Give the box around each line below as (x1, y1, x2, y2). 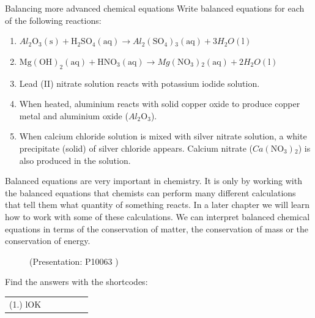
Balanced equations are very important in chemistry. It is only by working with (5, 174, 302, 187)
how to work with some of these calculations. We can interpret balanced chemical (5, 210, 310, 223)
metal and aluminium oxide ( (19, 109, 128, 122)
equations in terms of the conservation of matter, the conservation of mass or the (5, 222, 309, 235)
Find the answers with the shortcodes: (5, 275, 148, 288)
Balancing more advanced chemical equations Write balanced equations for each (5, 2, 305, 14)
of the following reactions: (5, 13, 102, 26)
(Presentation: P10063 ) (29, 254, 119, 267)
